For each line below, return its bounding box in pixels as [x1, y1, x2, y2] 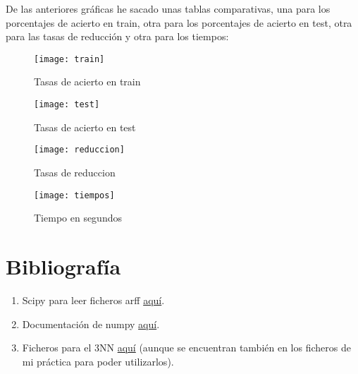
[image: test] [34, 99, 100, 110]
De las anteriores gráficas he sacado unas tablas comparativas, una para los [6, 1, 331, 16]
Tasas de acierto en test [34, 119, 136, 134]
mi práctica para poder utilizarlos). [22, 354, 174, 368]
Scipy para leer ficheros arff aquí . [22, 292, 165, 307]
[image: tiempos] [34, 190, 115, 200]
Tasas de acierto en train [34, 74, 141, 89]
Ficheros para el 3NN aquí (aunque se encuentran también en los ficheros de [22, 340, 351, 355]
